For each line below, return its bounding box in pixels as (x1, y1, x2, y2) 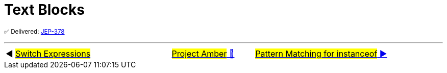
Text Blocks (4, 1, 85, 18)
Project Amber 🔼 (171, 48, 235, 59)
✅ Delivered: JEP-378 (4, 28, 65, 35)
